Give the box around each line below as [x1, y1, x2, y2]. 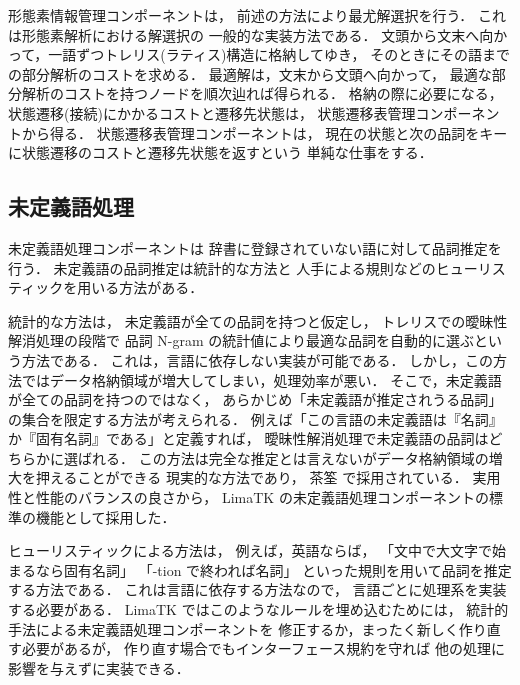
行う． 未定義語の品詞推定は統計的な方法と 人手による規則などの [8, 257, 436, 278]
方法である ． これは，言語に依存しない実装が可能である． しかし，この [21, 349, 494, 370]
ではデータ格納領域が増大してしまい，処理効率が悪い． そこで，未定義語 [21, 369, 502, 390]
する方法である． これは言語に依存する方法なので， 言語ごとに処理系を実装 [8, 579, 507, 600]
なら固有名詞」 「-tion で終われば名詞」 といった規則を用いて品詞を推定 [35, 559, 512, 580]
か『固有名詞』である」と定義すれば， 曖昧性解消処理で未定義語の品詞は [8, 428, 489, 449]
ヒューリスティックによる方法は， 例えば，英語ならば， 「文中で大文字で [8, 540, 493, 561]
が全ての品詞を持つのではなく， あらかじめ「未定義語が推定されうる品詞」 [8, 389, 503, 410]
